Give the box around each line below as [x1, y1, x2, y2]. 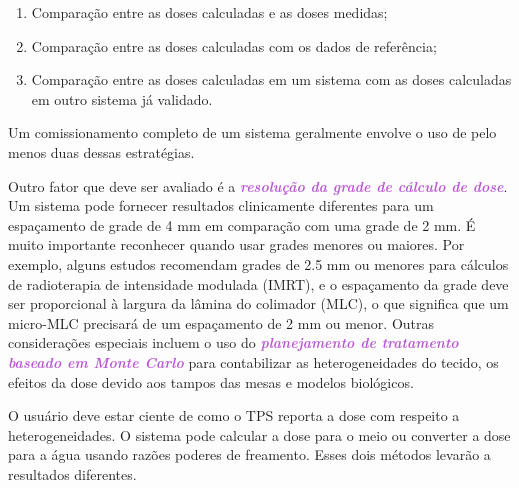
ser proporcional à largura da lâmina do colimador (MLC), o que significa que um [8, 293, 509, 314]
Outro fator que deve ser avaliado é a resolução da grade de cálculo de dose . [8, 175, 508, 196]
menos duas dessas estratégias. [8, 141, 195, 162]
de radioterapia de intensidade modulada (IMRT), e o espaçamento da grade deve [8, 273, 509, 294]
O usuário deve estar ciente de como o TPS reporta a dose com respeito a [8, 405, 460, 426]
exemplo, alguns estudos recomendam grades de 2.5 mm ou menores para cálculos [8, 253, 509, 274]
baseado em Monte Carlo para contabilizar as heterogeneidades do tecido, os [8, 351, 499, 372]
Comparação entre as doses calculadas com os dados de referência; [31, 35, 437, 56]
